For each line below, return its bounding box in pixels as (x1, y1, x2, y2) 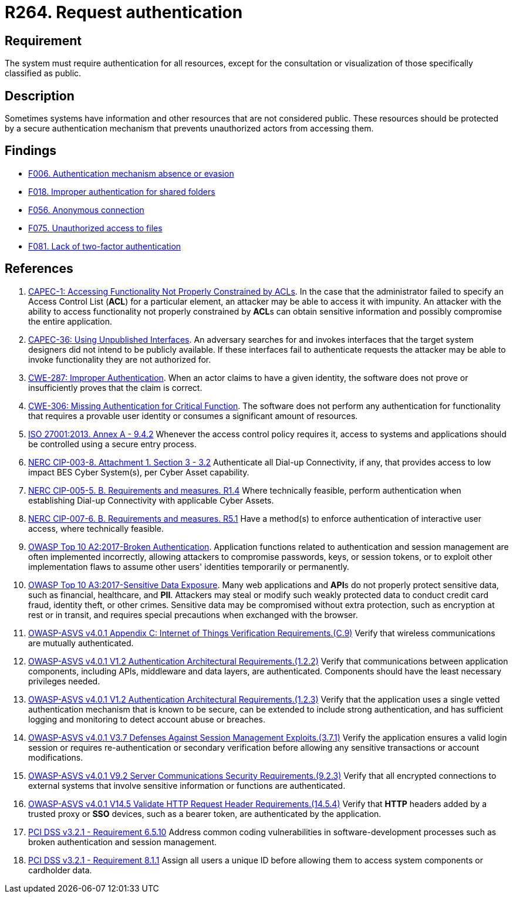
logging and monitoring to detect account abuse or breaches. (28, 714, 265, 724)
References (5, 261, 73, 276)
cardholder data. (28, 865, 92, 875)
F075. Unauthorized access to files (28, 222, 163, 233)
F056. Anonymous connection (28, 204, 144, 215)
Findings (5, 143, 57, 158)
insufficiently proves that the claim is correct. (28, 382, 203, 393)
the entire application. (28, 316, 112, 326)
